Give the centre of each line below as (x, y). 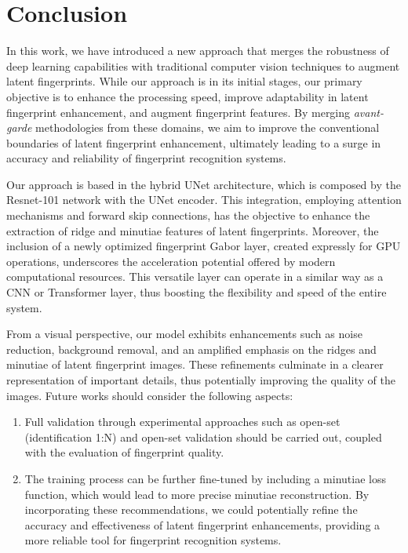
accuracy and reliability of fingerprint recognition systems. (146, 158)
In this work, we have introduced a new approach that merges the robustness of (198, 51)
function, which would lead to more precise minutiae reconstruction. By (197, 494)
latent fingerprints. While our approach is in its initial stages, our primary (184, 81)
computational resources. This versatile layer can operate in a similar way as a (195, 276)
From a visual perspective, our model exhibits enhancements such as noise (184, 334)
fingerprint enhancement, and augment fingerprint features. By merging (178, 112)
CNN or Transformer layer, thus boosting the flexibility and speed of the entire (197, 292)
